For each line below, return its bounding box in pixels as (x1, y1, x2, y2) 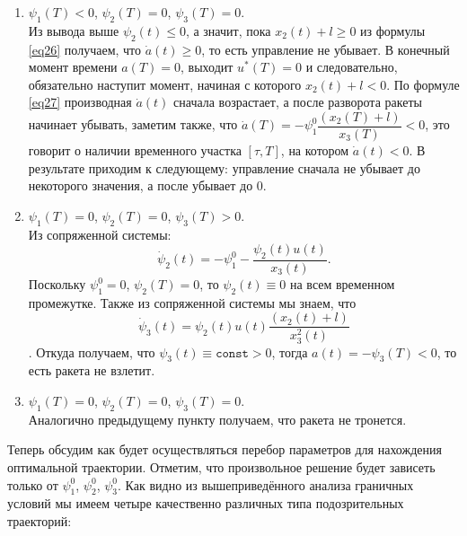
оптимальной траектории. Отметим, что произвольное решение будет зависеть (7, 457, 436, 476)
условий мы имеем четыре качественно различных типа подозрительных (7, 494, 404, 513)
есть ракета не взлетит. (28, 361, 155, 380)
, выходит (181, 57, 233, 76)
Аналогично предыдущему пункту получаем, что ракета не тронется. (28, 409, 407, 428)
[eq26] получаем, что (28, 40, 142, 58)
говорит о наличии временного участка (28, 141, 242, 160)
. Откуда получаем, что (28, 342, 155, 361)
